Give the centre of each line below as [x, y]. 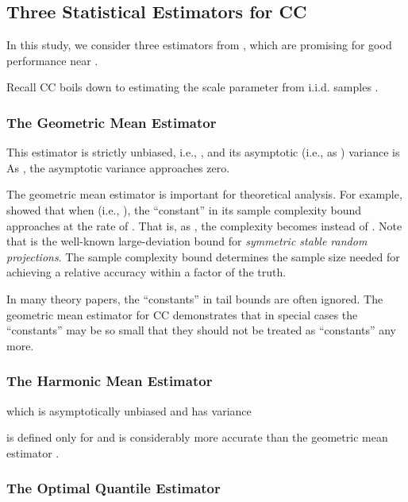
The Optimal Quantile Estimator [114, 488]
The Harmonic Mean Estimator [110, 381]
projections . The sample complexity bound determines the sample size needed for [203, 256]
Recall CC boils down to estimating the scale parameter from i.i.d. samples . [192, 87]
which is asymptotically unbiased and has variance [129, 410]
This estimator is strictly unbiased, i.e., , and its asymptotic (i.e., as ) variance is [203, 152]
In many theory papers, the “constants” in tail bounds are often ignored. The [195, 298]
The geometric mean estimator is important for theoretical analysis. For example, [204, 194]
